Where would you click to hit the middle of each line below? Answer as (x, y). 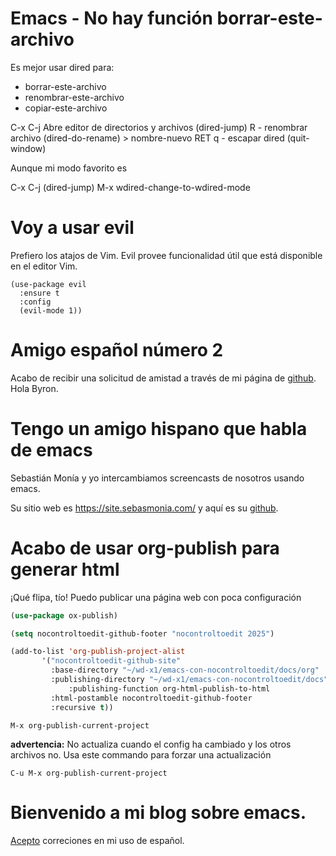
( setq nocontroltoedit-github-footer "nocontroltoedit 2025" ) (142, 633)
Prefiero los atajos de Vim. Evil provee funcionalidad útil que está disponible (166, 255)
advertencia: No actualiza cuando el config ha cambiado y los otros (151, 744)
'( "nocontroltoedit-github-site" (111, 661)
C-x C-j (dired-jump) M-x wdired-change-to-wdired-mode (130, 187)
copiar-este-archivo (66, 108)
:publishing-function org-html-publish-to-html (169, 688)
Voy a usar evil (72, 228)
